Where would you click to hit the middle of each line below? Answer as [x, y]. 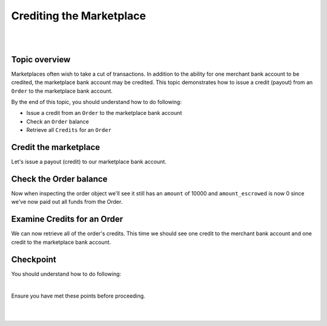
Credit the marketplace [56, 147]
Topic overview [41, 60]
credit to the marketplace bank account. [61, 242]
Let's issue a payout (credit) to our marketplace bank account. [89, 162]
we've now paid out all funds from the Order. [67, 202]
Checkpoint [34, 259]
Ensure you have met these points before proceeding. [78, 296]
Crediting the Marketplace [79, 16]
